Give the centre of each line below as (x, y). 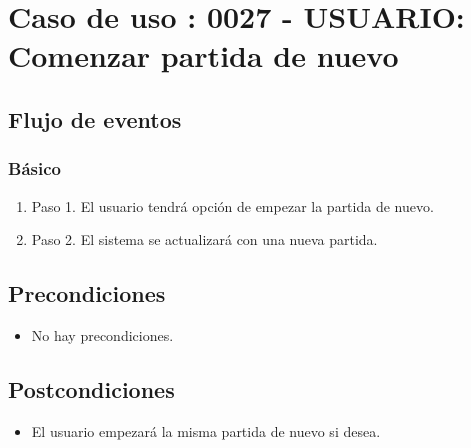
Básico (34, 168)
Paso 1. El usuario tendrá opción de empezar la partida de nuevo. (232, 205)
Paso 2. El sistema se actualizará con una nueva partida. (204, 239)
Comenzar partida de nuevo (203, 55)
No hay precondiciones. (102, 334)
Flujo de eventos (95, 118)
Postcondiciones (91, 388)
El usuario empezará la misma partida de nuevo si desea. (206, 430)
